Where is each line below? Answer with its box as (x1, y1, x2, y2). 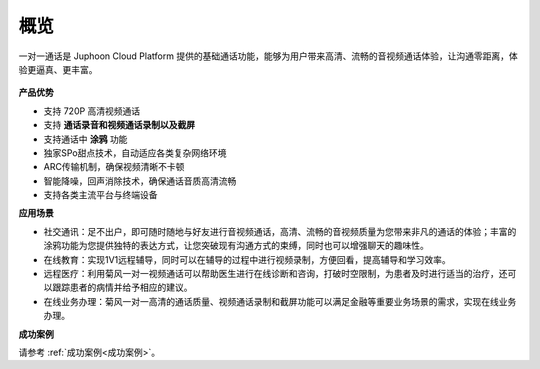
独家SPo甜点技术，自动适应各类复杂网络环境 (43, 146, 227, 159)
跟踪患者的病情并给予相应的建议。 (51, 281, 193, 294)
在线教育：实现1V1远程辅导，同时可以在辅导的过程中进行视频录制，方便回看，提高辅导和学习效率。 (43, 253, 452, 265)
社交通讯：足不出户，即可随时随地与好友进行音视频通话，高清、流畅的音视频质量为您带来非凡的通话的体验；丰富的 (43, 225, 517, 237)
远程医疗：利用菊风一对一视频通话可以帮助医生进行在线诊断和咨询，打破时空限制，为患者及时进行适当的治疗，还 (43, 268, 508, 280)
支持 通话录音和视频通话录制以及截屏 (43, 119, 195, 131)
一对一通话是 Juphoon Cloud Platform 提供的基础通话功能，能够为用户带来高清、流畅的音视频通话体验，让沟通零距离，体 (18, 50, 519, 62)
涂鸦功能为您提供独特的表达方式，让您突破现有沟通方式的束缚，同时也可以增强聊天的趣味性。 (43, 240, 429, 252)
